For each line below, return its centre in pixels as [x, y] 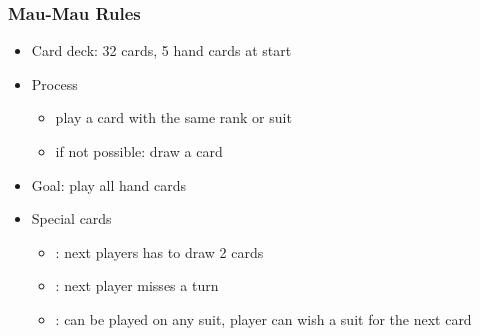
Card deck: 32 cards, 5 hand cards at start [161, 50]
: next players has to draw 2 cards [159, 251]
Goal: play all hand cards [109, 184]
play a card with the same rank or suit [173, 117]
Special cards [71, 218]
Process [54, 83]
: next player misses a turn [137, 285]
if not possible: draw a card [139, 151]
